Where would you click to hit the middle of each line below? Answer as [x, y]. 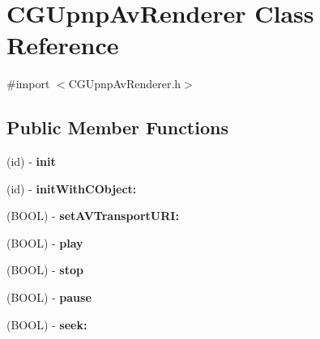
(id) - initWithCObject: [72, 188]
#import [28, 84]
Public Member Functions [117, 127]
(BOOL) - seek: [47, 324]
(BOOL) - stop [45, 270]
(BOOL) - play [45, 242]
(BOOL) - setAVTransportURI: [93, 216]
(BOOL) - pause [49, 297]
